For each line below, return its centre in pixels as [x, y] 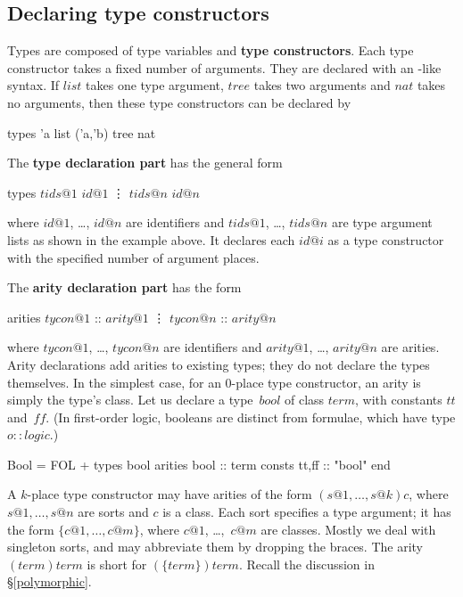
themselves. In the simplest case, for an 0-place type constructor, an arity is [214, 382]
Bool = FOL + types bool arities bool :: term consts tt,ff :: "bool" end [199, 464]
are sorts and [113, 512]
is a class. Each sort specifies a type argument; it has [307, 512]
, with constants [398, 400]
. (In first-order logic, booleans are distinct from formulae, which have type [251, 417]
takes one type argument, [155, 85]
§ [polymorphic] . [50, 581]
